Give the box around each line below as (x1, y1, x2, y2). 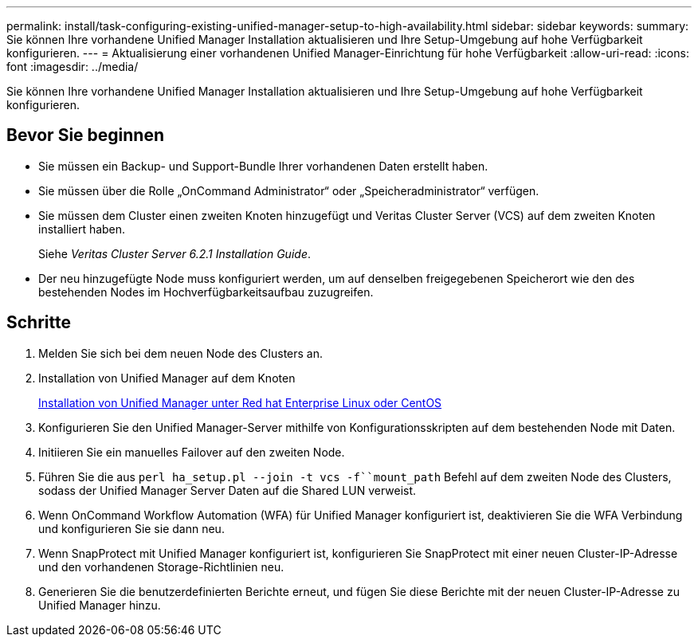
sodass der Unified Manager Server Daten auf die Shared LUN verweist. (38, 483, 417, 497)
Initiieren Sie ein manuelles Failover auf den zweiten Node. (38, 445, 345, 459)
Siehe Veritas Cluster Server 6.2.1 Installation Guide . (38, 246, 311, 261)
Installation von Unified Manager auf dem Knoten (38, 371, 296, 385)
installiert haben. (38, 222, 126, 236)
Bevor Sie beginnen (6, 125, 165, 146)
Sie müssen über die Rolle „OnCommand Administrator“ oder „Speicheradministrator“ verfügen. (38, 183, 539, 198)
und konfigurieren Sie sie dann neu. (38, 521, 225, 535)
